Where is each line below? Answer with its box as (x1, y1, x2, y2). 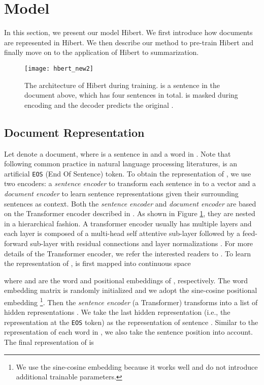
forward (4, 238, 28, 248)
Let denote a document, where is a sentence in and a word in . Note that (4, 148, 231, 159)
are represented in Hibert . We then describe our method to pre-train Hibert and (4, 37, 253, 47)
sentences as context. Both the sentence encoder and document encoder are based (4, 198, 256, 209)
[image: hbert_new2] (24, 65, 94, 72)
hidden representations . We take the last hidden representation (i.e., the (4, 307, 230, 317)
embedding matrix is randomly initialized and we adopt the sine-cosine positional (4, 285, 257, 295)
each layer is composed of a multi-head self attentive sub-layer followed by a (4, 228, 241, 239)
